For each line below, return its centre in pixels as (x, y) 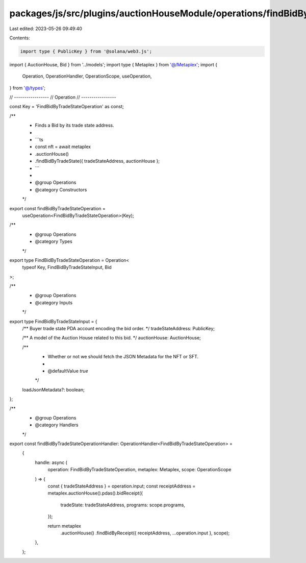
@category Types (54, 241)
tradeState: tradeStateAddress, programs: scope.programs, (123, 505)
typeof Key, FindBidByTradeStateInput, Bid (67, 267)
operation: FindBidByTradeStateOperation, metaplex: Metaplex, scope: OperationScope (139, 470)
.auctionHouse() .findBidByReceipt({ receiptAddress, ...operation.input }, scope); (145, 533)
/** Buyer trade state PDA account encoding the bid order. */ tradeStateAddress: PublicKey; (119, 329)
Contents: (20, 38)
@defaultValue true (68, 371)
